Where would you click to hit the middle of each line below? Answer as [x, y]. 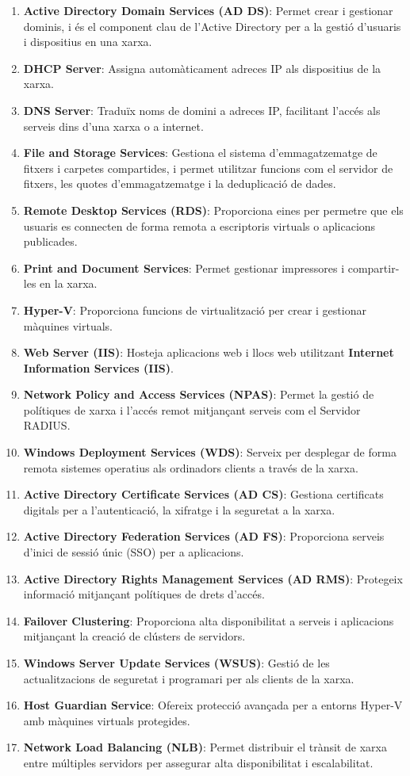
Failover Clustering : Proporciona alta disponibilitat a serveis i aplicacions [209, 620]
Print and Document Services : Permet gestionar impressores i [184, 268]
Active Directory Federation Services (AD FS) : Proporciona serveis [204, 536]
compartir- [374, 268]
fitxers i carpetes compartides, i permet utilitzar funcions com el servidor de [208, 168]
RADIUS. [47, 425]
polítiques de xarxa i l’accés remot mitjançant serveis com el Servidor [192, 409]
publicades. [50, 241]
